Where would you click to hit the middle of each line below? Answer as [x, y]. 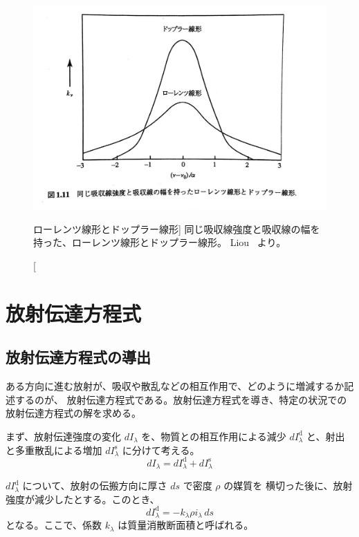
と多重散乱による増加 [54, 450]
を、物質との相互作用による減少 [214, 436]
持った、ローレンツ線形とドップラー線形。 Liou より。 [160, 242]
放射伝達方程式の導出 [78, 357]
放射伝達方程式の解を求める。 [73, 413]
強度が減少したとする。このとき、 [83, 499]
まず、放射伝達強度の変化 [64, 436]
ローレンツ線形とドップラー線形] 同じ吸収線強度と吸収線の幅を [177, 228]
